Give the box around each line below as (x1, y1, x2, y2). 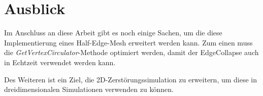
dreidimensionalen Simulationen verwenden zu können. (4, 84, 174, 94)
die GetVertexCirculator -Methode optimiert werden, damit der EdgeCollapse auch (4, 47, 259, 58)
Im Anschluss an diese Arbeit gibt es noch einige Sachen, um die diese (4, 27, 222, 38)
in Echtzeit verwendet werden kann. (4, 57, 116, 67)
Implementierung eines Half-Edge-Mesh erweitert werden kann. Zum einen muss (4, 37, 253, 47)
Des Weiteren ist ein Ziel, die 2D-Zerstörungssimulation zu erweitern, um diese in (4, 74, 257, 84)
